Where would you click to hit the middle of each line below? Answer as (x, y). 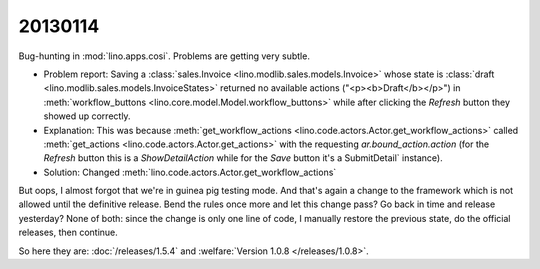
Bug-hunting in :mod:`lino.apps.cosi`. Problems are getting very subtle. (164, 56)
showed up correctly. (87, 116)
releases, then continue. (68, 232)
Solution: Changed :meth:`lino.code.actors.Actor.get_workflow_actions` (190, 172)
